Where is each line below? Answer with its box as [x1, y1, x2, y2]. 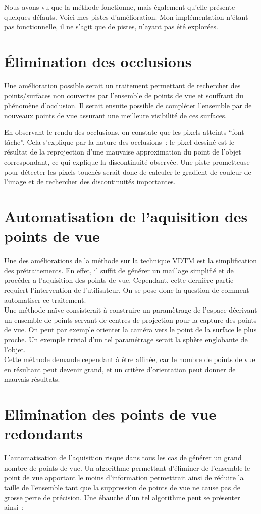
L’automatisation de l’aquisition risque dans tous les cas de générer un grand [4, 452, 242, 463]
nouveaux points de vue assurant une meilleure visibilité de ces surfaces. [4, 110, 227, 120]
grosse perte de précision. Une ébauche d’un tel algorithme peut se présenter [4, 492, 240, 502]
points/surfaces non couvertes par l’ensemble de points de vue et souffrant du [4, 90, 243, 100]
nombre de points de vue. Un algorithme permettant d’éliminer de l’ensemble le [4, 462, 250, 473]
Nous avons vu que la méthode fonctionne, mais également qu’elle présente [4, 2, 235, 12]
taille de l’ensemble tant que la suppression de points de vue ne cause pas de [4, 482, 240, 492]
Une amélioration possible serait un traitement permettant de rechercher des [4, 80, 241, 90]
